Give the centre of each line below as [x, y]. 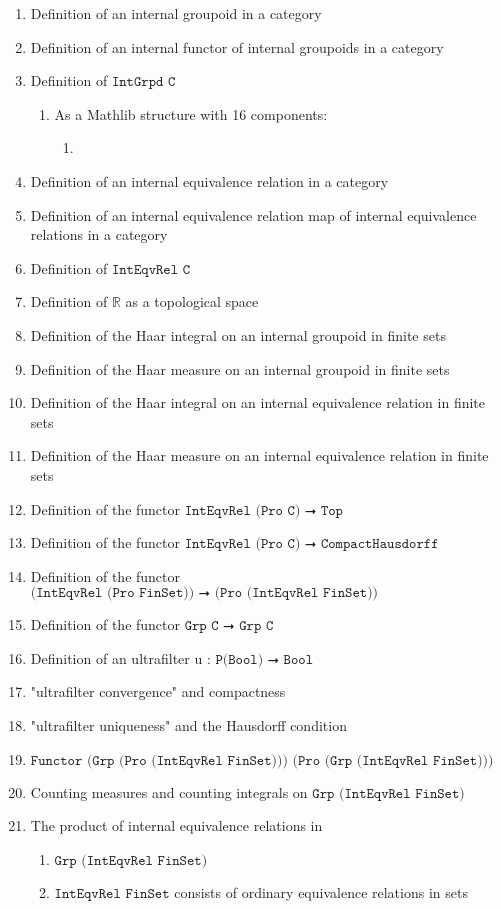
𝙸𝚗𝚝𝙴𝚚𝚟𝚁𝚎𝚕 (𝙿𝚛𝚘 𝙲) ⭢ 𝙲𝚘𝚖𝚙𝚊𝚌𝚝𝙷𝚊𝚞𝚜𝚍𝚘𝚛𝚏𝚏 [311, 544]
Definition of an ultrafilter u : [120, 657]
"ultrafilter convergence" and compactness [158, 691]
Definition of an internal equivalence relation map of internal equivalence [253, 214]
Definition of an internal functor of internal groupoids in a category [237, 46]
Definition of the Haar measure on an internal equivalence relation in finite [259, 455]
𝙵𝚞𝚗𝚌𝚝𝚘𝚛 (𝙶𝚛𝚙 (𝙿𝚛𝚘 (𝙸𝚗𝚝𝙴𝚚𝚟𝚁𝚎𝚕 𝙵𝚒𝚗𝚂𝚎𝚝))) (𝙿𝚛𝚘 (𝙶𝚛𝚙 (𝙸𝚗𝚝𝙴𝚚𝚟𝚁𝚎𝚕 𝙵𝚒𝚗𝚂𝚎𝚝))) [262, 760]
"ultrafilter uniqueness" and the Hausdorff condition [188, 725]
